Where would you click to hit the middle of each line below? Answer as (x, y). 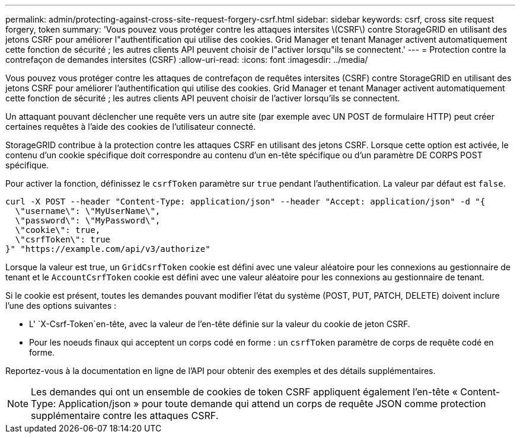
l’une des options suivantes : (61, 306)
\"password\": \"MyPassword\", (88, 220)
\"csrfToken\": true (63, 239)
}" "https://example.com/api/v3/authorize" (108, 249)
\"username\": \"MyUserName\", (88, 211)
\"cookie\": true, (58, 230)
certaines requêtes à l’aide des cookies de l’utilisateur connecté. (131, 127)
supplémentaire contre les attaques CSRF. (125, 415)
